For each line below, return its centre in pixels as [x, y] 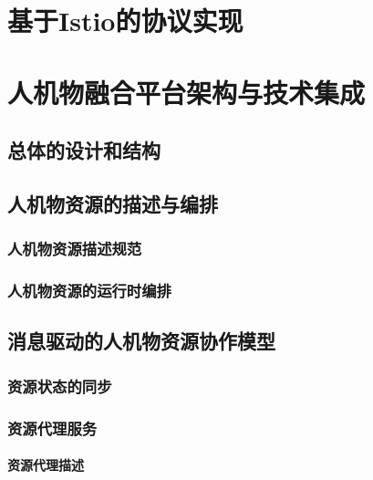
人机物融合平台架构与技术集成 [186, 92]
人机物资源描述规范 [75, 249]
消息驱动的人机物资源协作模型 [141, 341]
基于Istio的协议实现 [125, 21]
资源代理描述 [46, 465]
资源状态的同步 [60, 386]
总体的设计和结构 [84, 150]
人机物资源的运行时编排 [89, 291]
